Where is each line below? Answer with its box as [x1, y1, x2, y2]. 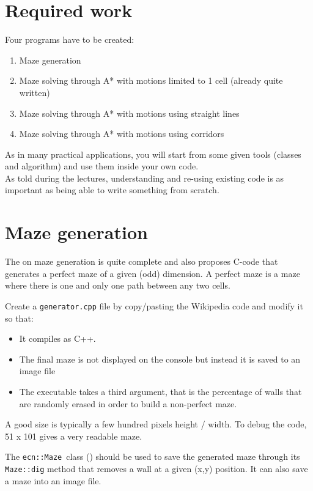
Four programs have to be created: [5, 33, 134, 46]
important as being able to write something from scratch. [5, 183, 219, 196]
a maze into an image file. [5, 474, 101, 487]
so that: [5, 311, 34, 324]
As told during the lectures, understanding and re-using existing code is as [5, 171, 284, 184]
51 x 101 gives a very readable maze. [5, 429, 142, 442]
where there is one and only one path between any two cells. [5, 279, 230, 292]
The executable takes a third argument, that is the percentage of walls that [19, 385, 302, 397]
